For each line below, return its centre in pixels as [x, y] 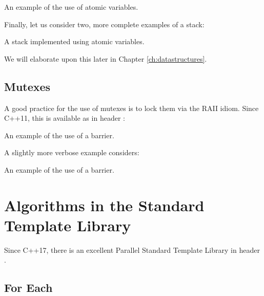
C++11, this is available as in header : [65, 118]
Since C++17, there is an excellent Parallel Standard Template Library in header [132, 249]
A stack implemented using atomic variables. [74, 41]
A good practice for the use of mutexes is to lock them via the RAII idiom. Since [131, 108]
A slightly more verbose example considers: [72, 152]
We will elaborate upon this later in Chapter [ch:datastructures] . [106, 58]
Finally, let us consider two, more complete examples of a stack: [104, 24]
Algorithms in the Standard [104, 205]
